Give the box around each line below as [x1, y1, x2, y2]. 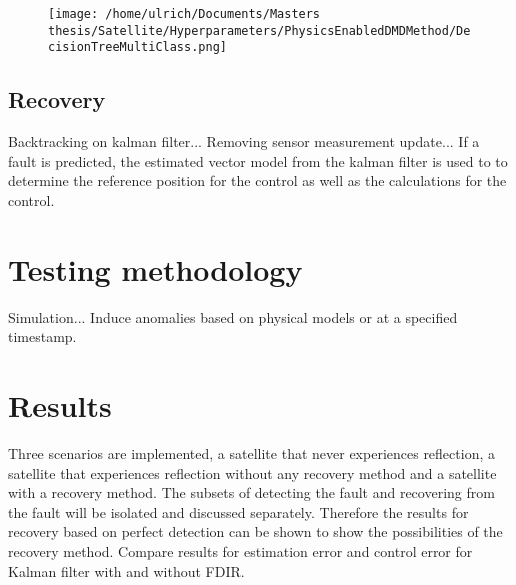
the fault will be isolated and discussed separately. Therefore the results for [8, 501, 469, 522]
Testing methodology [8, 248, 303, 289]
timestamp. [8, 326, 77, 347]
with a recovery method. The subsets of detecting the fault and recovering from [8, 482, 495, 503]
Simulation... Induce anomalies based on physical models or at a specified [8, 306, 458, 327]
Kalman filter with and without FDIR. [8, 560, 245, 581]
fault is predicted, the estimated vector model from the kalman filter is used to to [8, 150, 508, 171]
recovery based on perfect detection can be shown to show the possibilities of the [8, 521, 503, 542]
